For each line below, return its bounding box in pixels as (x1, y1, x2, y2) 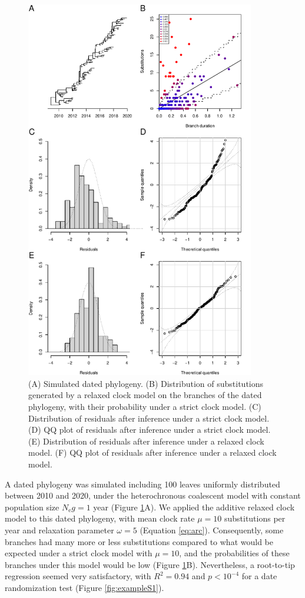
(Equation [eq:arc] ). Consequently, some (140, 524, 284, 536)
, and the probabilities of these (179, 547, 290, 559)
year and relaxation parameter (5, 524, 114, 536)
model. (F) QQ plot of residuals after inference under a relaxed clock (28, 446, 277, 459)
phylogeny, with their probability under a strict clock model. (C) (28, 400, 261, 413)
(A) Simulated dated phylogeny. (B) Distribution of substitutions (28, 377, 264, 389)
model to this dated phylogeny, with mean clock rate (5, 512, 195, 524)
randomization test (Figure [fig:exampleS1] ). (5, 581, 164, 593)
